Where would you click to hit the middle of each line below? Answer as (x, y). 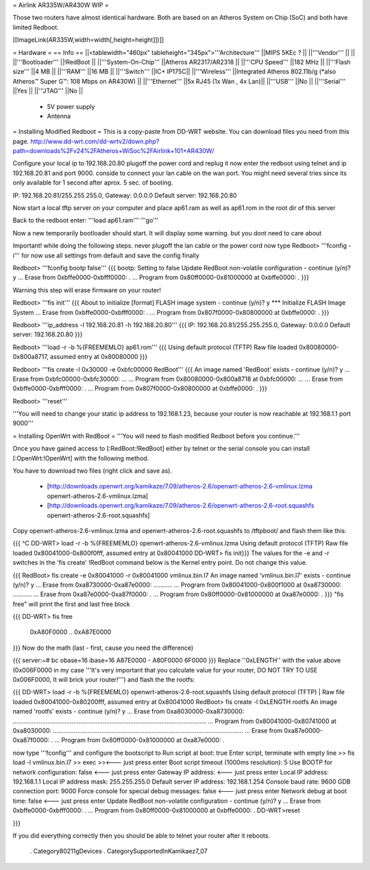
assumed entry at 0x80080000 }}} (99, 357)
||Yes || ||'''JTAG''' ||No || (48, 91)
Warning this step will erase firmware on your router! (87, 290)
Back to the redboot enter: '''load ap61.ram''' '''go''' (86, 220)
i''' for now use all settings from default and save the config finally (106, 255)
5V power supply (71, 106)
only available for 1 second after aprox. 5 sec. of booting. (93, 183)
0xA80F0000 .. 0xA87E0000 (71, 632)
